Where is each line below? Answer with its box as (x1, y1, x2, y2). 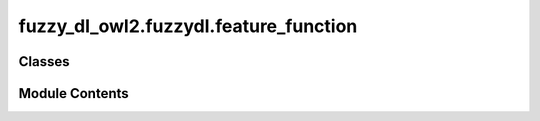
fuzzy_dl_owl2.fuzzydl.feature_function (18, 15, 358, 37)
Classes (18, 53, 70, 70)
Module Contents (18, 85, 129, 102)
